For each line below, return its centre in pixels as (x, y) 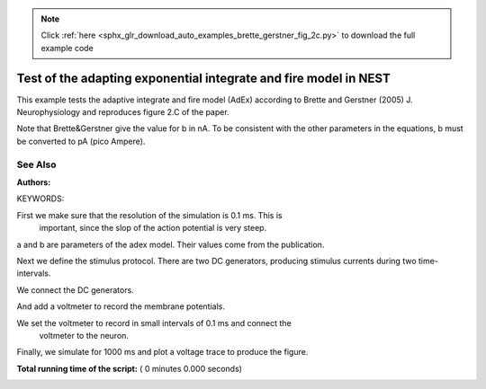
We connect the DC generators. (75, 290)
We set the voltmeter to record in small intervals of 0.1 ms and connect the (154, 323)
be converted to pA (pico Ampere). (81, 141)
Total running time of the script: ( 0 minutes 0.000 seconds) (130, 368)
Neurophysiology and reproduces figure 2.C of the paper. (123, 112)
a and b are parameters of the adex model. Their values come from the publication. (171, 244)
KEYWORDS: (40, 199)
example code (67, 48)
